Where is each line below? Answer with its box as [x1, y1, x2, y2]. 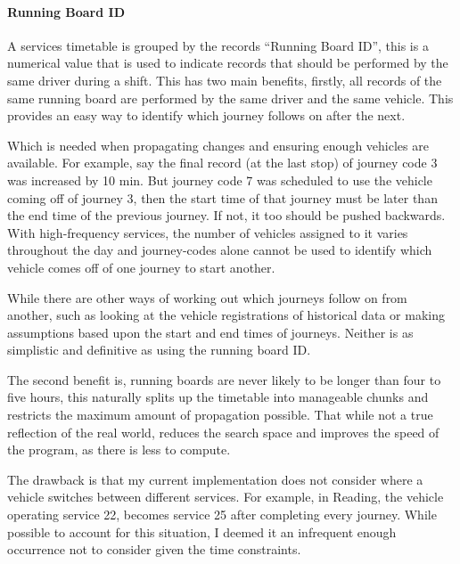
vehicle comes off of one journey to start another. [7, 257, 275, 276]
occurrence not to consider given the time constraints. [7, 540, 301, 559]
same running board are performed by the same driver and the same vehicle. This [7, 88, 454, 107]
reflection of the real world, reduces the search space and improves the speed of [7, 422, 439, 441]
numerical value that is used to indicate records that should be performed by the [7, 53, 448, 72]
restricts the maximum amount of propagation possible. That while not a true [7, 405, 433, 424]
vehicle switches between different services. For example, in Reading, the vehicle [7, 487, 444, 506]
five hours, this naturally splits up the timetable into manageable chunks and [7, 388, 429, 406]
